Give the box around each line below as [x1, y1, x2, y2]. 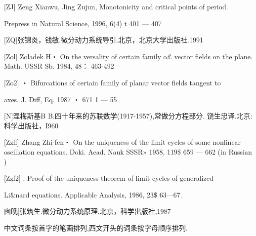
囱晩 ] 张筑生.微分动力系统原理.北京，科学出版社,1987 [4, 206, 171, 216]
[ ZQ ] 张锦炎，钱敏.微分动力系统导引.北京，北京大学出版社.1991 [4, 35, 203, 45]
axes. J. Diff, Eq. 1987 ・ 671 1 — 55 [4, 94, 117, 104]
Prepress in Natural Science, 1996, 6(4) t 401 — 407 [4, 18, 162, 28]
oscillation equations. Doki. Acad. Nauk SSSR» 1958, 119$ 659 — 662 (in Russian [4, 146, 252, 157]
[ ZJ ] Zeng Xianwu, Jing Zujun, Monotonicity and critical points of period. [4, 1, 228, 11]
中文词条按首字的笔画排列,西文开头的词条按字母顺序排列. [4, 222, 188, 233]
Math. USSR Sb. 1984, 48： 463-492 [4, 61, 114, 71]
